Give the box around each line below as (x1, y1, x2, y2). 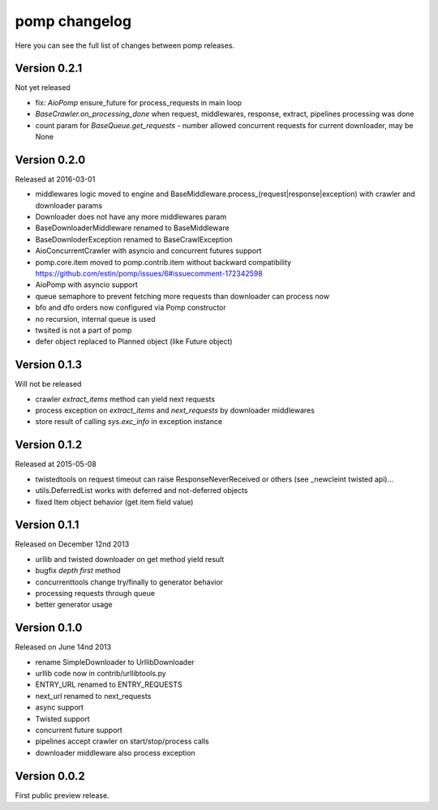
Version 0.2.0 (15, 152, 86, 166)
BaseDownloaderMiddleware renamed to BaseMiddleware (35, 223, 230, 233)
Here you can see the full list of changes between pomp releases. (15, 41, 235, 50)
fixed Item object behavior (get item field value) (35, 497, 194, 507)
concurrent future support (35, 726, 123, 735)
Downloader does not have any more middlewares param (35, 212, 227, 222)
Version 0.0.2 (15, 769, 85, 782)
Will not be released (15, 379, 82, 389)
